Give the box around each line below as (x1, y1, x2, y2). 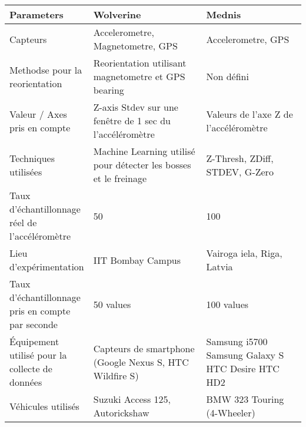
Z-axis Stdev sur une (93, 100, 178, 114)
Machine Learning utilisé (93, 144, 195, 158)
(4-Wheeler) (206, 406, 255, 419)
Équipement (9, 335, 59, 348)
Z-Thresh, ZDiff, (206, 151, 274, 165)
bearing (93, 83, 124, 97)
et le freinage (93, 171, 147, 185)
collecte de (9, 362, 52, 375)
